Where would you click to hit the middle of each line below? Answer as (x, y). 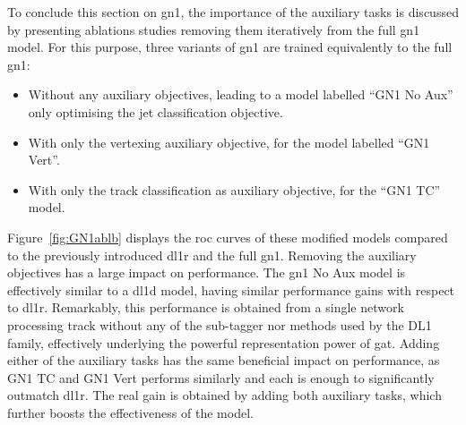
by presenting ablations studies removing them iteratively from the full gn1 (214, 29)
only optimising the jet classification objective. (155, 111)
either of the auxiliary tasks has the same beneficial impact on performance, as (224, 360)
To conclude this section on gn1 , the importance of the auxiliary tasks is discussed (233, 12)
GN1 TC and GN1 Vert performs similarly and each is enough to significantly (221, 377)
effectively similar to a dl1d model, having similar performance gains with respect (231, 289)
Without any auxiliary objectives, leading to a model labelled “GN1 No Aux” (241, 94)
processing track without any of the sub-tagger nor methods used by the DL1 (220, 324)
